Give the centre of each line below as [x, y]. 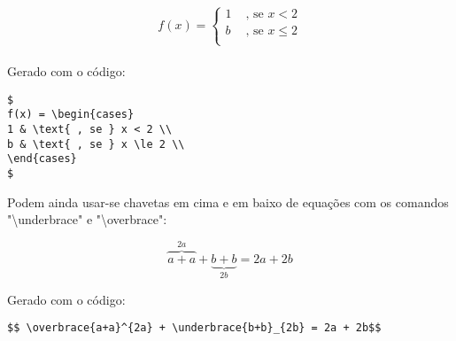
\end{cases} [42, 159]
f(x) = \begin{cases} [71, 115]
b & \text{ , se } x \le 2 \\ [96, 144]
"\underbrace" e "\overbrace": [87, 219]
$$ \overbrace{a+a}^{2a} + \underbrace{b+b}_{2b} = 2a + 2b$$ [194, 328]
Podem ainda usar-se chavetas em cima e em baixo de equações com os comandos [228, 201]
